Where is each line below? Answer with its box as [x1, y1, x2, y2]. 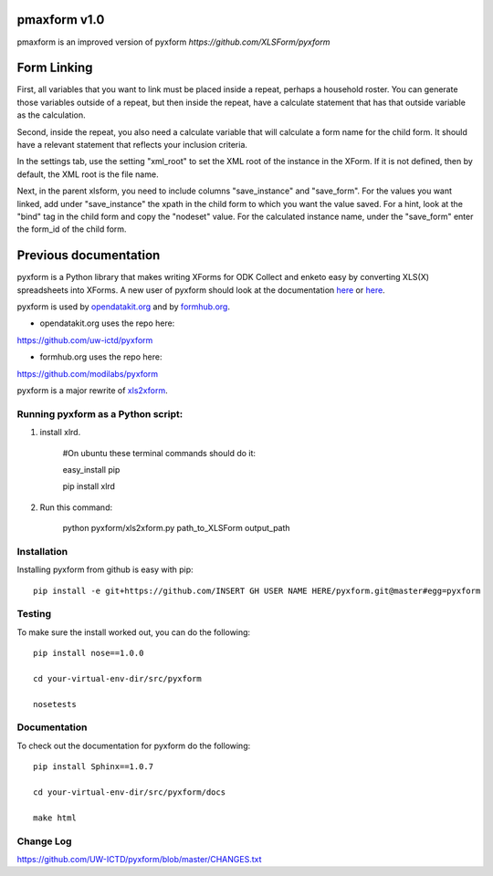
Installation [16, 545, 68, 558]
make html [33, 812, 77, 823]
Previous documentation [16, 247, 161, 264]
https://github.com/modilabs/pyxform [16, 368, 159, 379]
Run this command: [39, 502, 113, 513]
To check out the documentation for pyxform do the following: [16, 740, 251, 751]
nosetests [33, 699, 77, 709]
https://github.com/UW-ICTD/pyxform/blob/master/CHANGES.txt [16, 853, 262, 864]
